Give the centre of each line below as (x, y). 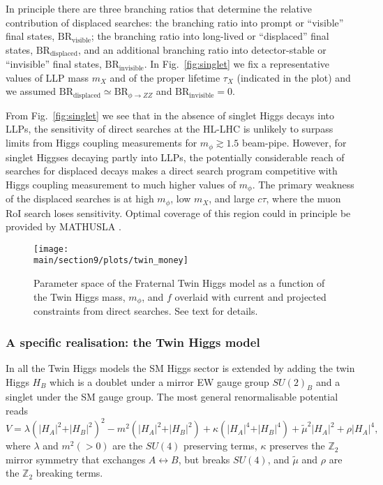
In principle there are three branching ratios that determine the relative (159, 8)
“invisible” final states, (54, 64)
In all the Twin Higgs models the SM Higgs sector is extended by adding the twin (180, 367)
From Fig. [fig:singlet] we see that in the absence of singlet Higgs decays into (170, 115)
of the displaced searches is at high (80, 199)
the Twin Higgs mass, (80, 296)
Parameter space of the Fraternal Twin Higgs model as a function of (179, 283)
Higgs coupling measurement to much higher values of (121, 184)
